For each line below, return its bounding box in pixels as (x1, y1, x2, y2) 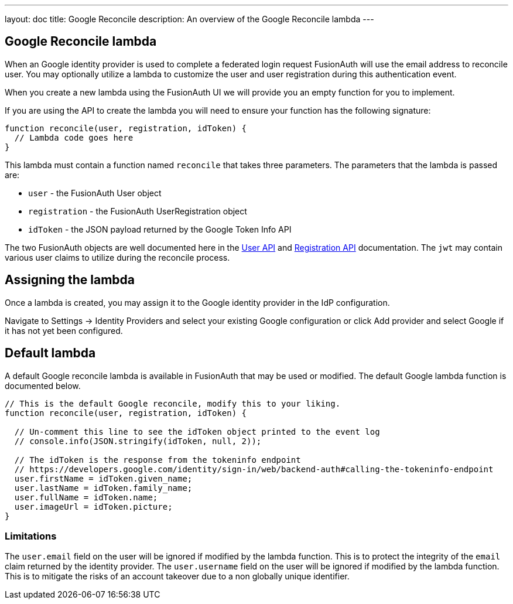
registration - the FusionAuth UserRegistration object (28, 206, 247, 216)
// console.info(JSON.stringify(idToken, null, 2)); (14, 436, 262, 446)
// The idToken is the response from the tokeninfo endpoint (14, 455, 301, 465)
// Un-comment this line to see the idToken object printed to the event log (14, 426, 380, 436)
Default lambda (5, 346, 96, 361)
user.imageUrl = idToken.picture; (14, 501, 173, 511)
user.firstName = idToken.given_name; (14, 473, 193, 483)
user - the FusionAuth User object (28, 187, 162, 198)
